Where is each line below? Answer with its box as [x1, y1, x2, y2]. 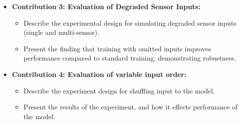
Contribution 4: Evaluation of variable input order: [12, 69, 187, 79]
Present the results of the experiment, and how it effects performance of [23, 102, 238, 112]
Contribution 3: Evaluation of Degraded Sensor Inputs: [12, 1, 201, 11]
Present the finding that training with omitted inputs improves [23, 43, 211, 53]
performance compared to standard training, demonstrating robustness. [23, 53, 236, 63]
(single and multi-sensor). [23, 27, 100, 37]
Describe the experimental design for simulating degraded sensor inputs [23, 17, 237, 28]
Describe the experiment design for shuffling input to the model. [23, 85, 215, 95]
